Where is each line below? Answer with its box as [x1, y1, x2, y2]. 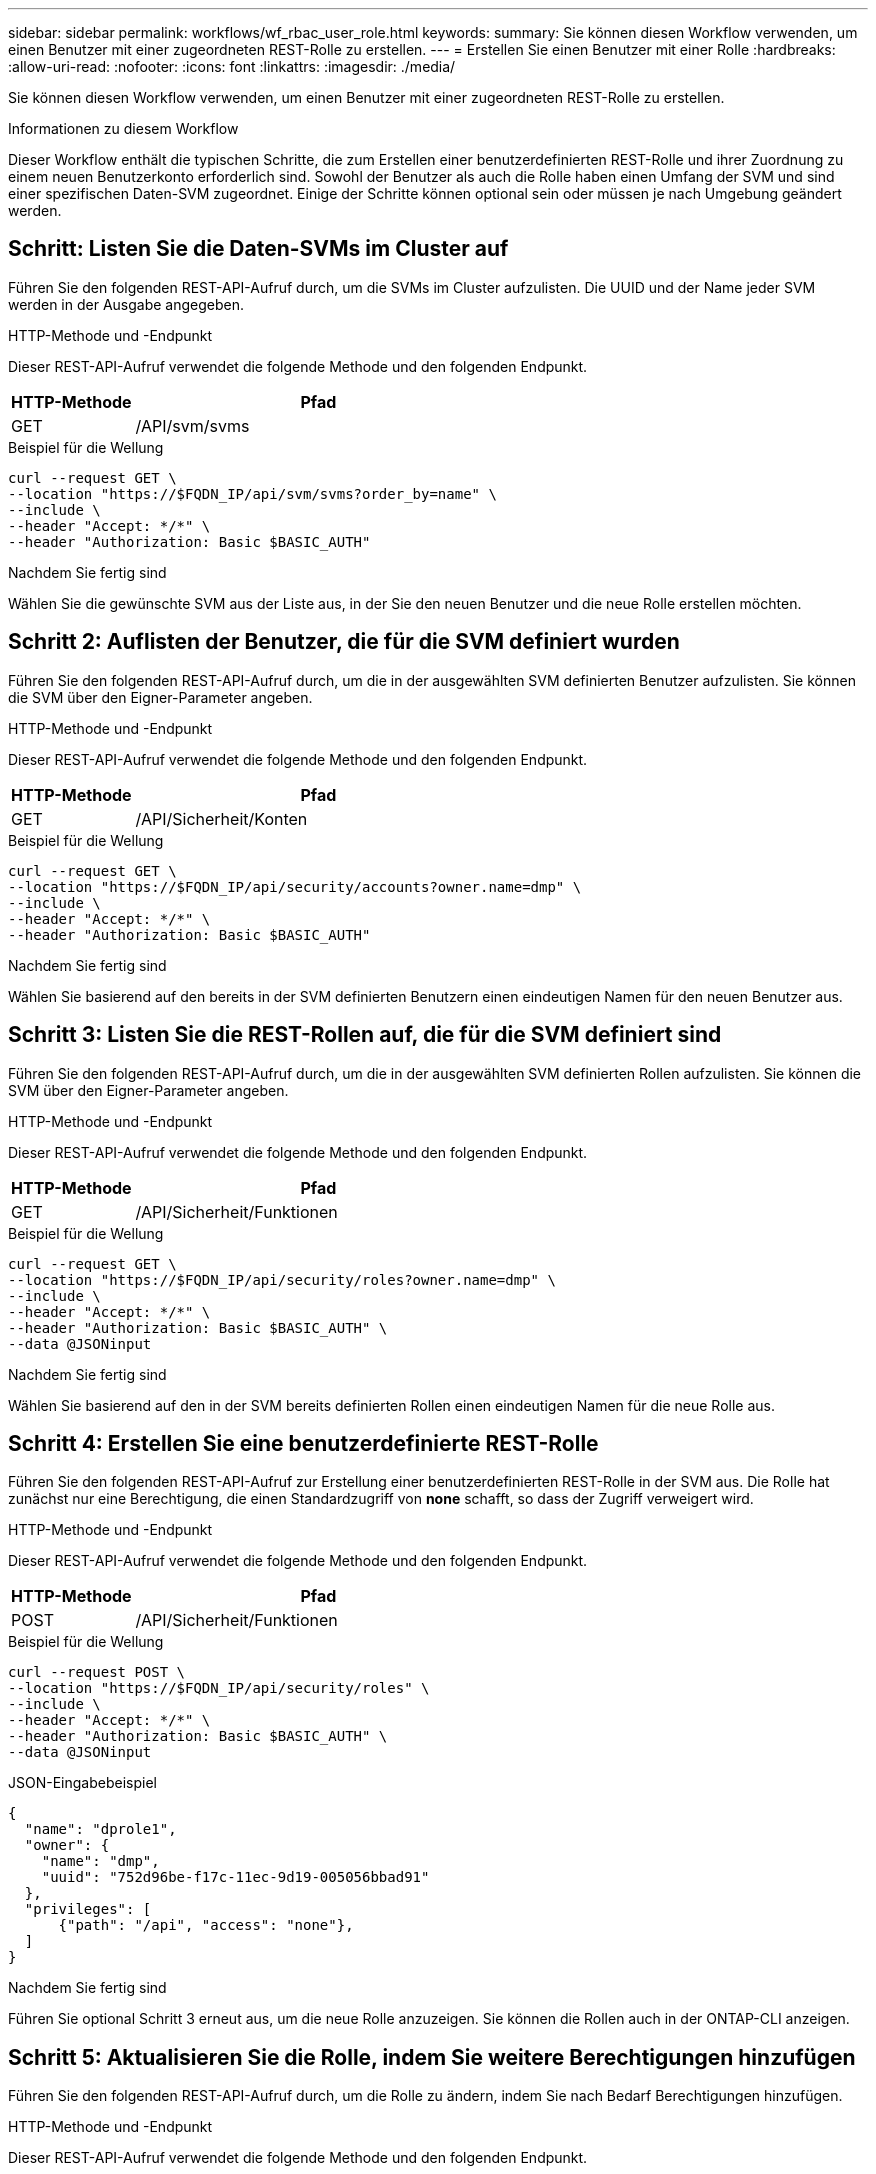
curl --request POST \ [8, 1664, 186, 1681]
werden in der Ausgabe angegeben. [8, 295, 245, 313]
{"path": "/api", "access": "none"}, [58, 1917, 354, 1934]
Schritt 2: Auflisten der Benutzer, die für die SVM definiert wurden [8, 629, 680, 655]
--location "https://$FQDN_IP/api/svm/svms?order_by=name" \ [8, 485, 497, 502]
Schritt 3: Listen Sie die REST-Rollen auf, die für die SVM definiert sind [8, 1022, 722, 1048]
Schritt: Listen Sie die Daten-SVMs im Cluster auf [8, 236, 509, 262]
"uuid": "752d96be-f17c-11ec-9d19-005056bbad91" [41, 1869, 430, 1886]
